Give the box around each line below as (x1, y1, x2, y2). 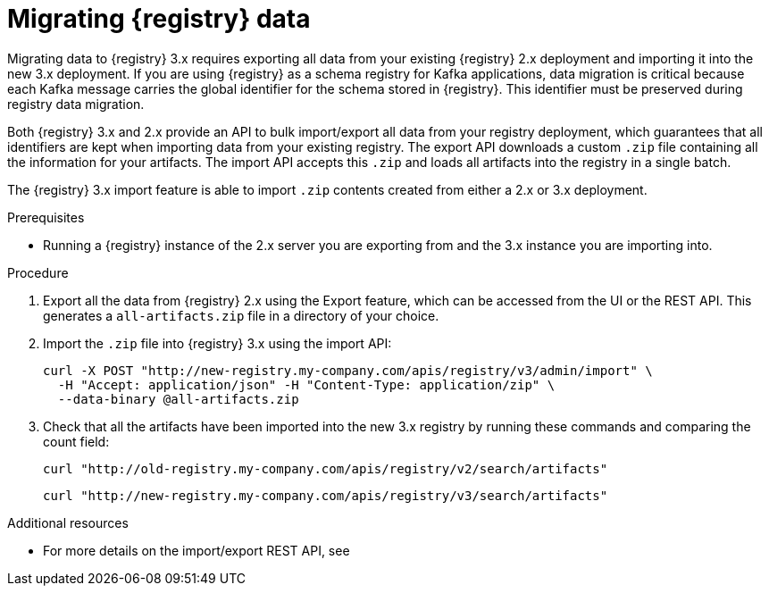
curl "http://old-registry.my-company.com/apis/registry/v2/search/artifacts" (43, 461, 608, 476)
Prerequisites (7, 209, 85, 225)
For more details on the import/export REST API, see (43, 542, 350, 558)
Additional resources (7, 514, 129, 530)
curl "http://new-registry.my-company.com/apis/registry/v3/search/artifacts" (43, 488, 608, 503)
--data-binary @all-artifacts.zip (57, 391, 299, 406)
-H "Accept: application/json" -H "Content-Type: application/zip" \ (57, 377, 556, 392)
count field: (43, 433, 110, 449)
